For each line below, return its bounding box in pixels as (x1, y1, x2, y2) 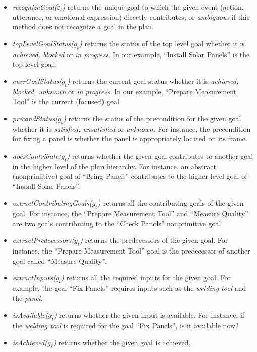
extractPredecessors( (12, 235, 75, 245)
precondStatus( (12, 113, 58, 123)
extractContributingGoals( (12, 197, 92, 208)
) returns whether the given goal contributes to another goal (67, 150, 253, 161)
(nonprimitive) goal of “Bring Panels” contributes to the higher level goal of (12, 171, 247, 181)
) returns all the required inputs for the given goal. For (61, 272, 231, 283)
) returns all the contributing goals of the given (97, 197, 244, 208)
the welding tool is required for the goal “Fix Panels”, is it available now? (12, 320, 239, 331)
